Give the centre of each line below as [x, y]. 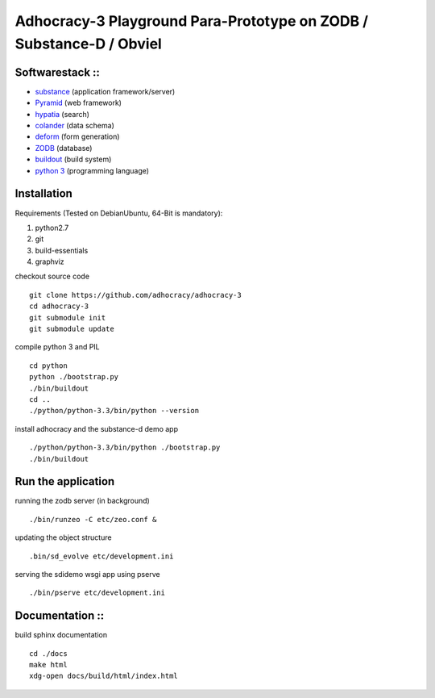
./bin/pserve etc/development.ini [97, 593]
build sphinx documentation [61, 635]
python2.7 [52, 228]
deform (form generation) [77, 136]
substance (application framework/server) [105, 91]
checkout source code [52, 276]
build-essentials [62, 250]
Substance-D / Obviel [89, 44]
